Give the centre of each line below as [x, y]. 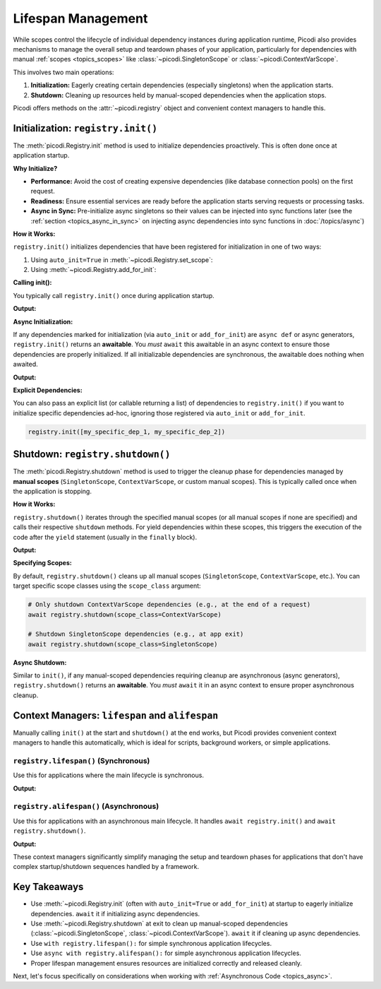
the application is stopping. [52, 492]
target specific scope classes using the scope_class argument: [107, 586]
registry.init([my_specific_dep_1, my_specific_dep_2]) [127, 432]
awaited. [25, 365]
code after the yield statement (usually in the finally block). [105, 537]
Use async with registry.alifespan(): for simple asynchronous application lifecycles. [166, 953]
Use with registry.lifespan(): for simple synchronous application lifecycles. [151, 943]
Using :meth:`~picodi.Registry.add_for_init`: [93, 270]
